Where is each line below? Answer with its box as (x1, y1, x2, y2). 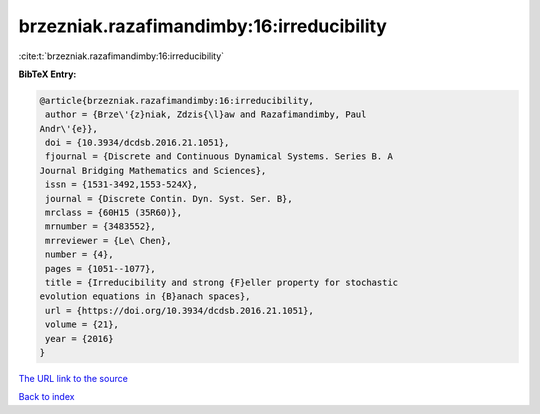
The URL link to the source (18, 372, 129, 384)
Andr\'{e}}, (39, 123, 99, 134)
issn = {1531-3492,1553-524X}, (45, 179, 199, 190)
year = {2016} (45, 333, 114, 344)
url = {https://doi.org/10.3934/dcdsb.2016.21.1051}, (45, 305, 314, 316)
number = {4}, (45, 249, 114, 260)
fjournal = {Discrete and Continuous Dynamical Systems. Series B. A (45, 151, 394, 162)
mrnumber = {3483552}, (45, 221, 157, 232)
